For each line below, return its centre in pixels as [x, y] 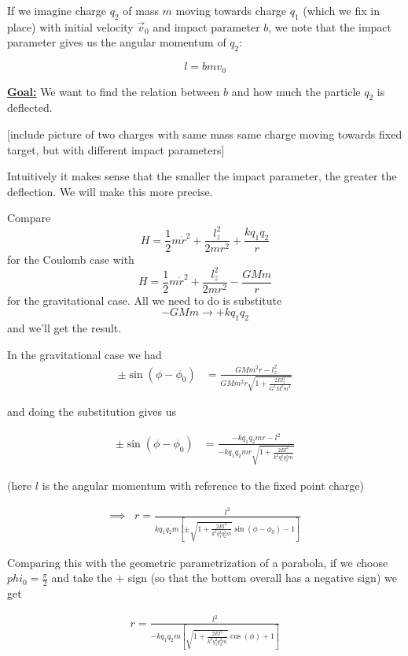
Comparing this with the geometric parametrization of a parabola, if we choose [198, 562]
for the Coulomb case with [71, 259]
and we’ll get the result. [64, 328]
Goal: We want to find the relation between [114, 91]
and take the [82, 578]
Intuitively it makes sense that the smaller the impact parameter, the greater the [202, 176]
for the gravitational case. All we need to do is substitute [145, 300]
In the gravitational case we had [85, 354]
